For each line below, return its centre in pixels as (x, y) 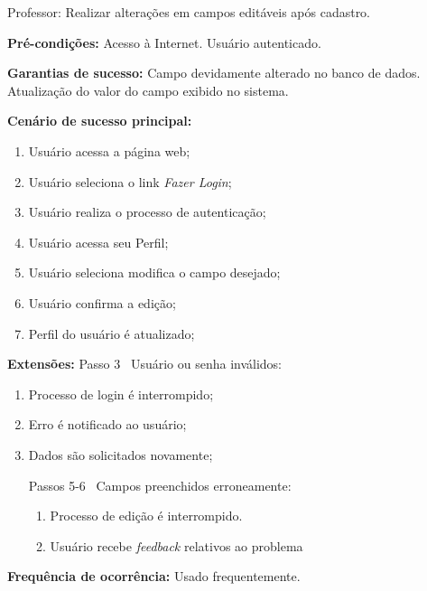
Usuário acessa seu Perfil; (98, 242)
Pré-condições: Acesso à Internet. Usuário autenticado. (164, 42)
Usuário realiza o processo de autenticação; (147, 212)
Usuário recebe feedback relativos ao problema (176, 545)
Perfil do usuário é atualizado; (111, 333)
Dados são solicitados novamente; (121, 454)
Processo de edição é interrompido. (146, 516)
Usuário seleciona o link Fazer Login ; (130, 181)
